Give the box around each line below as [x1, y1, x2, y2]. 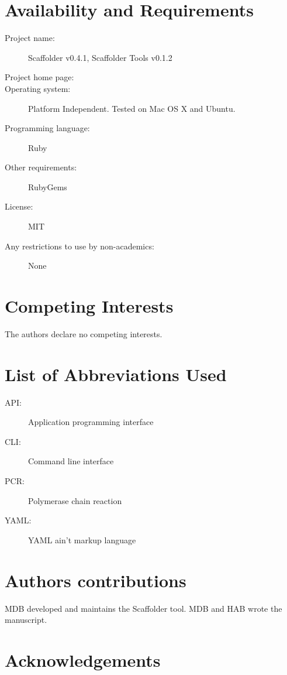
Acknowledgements [5, 647, 161, 671]
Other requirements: [5, 161, 77, 173]
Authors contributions [5, 568, 186, 592]
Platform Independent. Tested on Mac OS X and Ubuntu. [28, 102, 236, 114]
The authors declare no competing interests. [5, 327, 162, 340]
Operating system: [5, 82, 71, 94]
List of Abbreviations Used [5, 362, 227, 386]
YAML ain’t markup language [28, 533, 136, 546]
